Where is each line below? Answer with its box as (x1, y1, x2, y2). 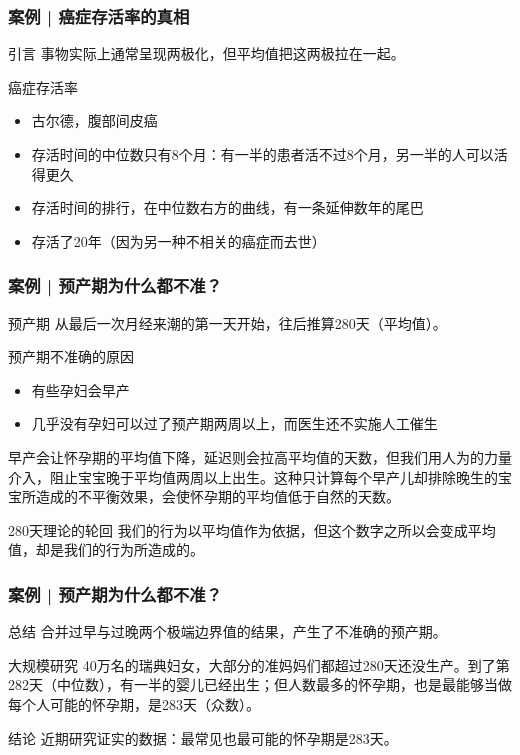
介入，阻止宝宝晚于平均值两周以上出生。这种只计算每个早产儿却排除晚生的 (8, 466, 498, 487)
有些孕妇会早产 (31, 379, 130, 400)
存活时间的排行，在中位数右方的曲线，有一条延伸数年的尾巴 (31, 197, 424, 218)
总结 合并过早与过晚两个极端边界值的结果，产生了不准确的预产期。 (8, 621, 447, 642)
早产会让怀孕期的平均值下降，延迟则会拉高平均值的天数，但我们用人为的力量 (8, 446, 512, 467)
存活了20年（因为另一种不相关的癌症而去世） (31, 230, 326, 251)
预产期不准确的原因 (8, 346, 134, 367)
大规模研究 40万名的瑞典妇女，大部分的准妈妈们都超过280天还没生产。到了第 (8, 654, 510, 675)
